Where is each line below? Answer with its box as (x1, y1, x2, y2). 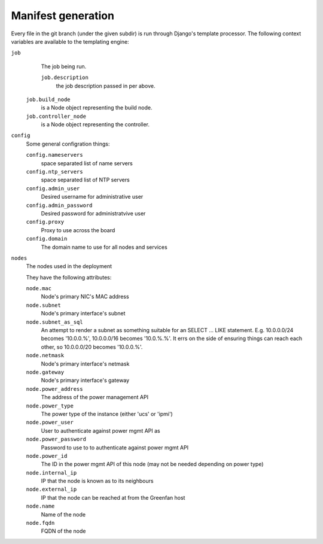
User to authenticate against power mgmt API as (41, 427, 161, 434)
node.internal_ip (26, 469, 77, 476)
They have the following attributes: (26, 273, 112, 281)
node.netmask (26, 352, 65, 359)
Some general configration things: (26, 140, 110, 147)
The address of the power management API (41, 394, 149, 401)
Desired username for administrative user (41, 193, 144, 200)
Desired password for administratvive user (41, 209, 146, 217)
